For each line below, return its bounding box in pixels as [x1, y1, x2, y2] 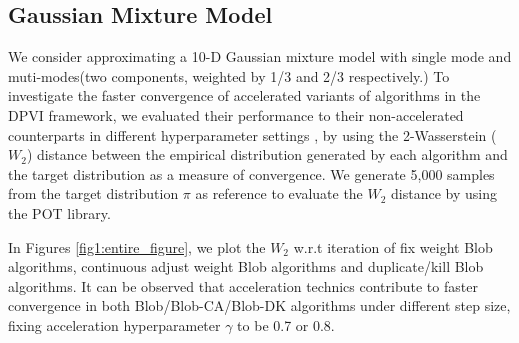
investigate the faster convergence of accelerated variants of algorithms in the [8, 85, 481, 106]
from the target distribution [8, 183, 179, 204]
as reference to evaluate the [195, 183, 363, 204]
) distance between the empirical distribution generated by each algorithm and [26, 144, 508, 165]
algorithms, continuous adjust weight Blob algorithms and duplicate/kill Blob [8, 256, 484, 277]
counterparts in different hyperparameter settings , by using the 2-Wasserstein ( [8, 124, 497, 145]
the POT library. [8, 202, 111, 223]
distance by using [391, 183, 498, 204]
